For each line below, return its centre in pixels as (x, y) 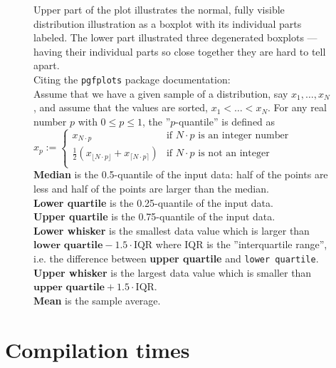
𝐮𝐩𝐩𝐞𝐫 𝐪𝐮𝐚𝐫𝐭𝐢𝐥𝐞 (69, 288)
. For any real (297, 107)
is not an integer (234, 154)
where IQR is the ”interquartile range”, (241, 244)
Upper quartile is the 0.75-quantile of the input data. (154, 216)
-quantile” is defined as (225, 121)
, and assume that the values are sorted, (121, 107)
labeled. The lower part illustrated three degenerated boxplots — (175, 37)
